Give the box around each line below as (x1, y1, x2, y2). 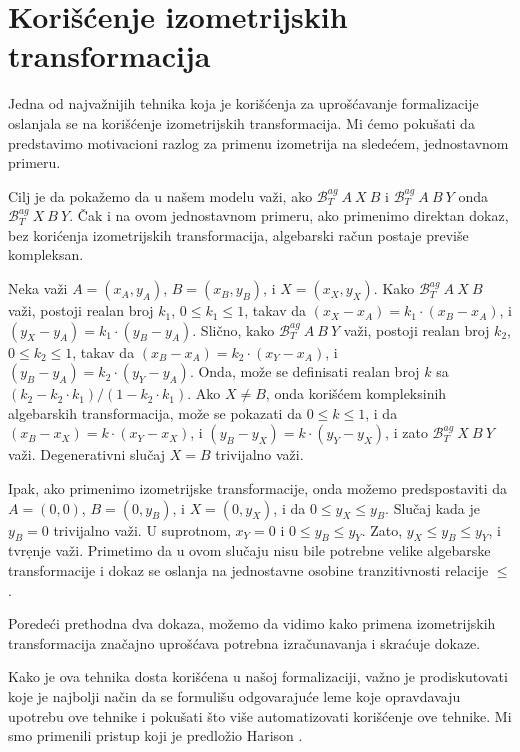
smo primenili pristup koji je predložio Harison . (8, 725, 303, 746)
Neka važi (8, 278, 68, 299)
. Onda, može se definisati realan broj (189, 361, 420, 382)
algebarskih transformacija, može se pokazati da (8, 402, 302, 423)
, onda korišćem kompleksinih (265, 383, 447, 404)
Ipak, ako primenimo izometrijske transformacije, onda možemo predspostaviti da (8, 478, 508, 499)
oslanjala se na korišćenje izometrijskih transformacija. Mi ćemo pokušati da (8, 112, 475, 133)
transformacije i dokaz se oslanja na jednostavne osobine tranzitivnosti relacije (8, 560, 489, 581)
